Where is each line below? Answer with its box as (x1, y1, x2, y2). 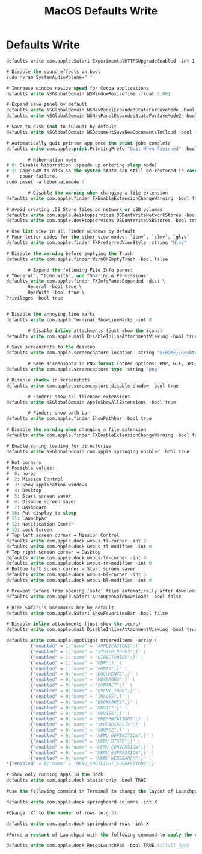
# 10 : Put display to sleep (6, 510, 77, 516)
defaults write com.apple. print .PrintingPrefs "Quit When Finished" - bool (6, 146, 198, 152)
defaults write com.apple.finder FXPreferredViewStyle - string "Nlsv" (6, 240, 187, 246)
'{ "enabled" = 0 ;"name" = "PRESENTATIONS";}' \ (28, 716, 149, 722)
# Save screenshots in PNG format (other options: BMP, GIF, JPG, (28, 360, 198, 367)
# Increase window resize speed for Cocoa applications (6, 85, 149, 91)
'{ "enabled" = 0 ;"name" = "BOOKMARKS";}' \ (28, 699, 138, 705)
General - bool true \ (28, 284, 82, 290)
